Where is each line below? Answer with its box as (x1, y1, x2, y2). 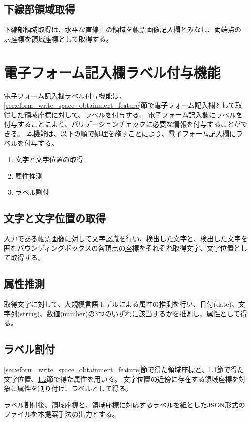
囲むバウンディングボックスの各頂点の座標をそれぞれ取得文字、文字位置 (4, 243, 234, 253)
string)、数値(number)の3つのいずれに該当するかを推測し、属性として (20, 308, 240, 318)
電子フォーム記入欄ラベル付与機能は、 (4, 90, 126, 100)
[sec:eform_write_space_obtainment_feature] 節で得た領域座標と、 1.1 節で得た (4, 364, 244, 374)
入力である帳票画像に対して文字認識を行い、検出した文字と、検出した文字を (4, 233, 248, 243)
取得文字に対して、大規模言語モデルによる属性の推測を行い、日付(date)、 (4, 299, 238, 309)
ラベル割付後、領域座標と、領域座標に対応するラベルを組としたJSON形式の (4, 399, 245, 409)
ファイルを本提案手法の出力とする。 (4, 409, 119, 419)
